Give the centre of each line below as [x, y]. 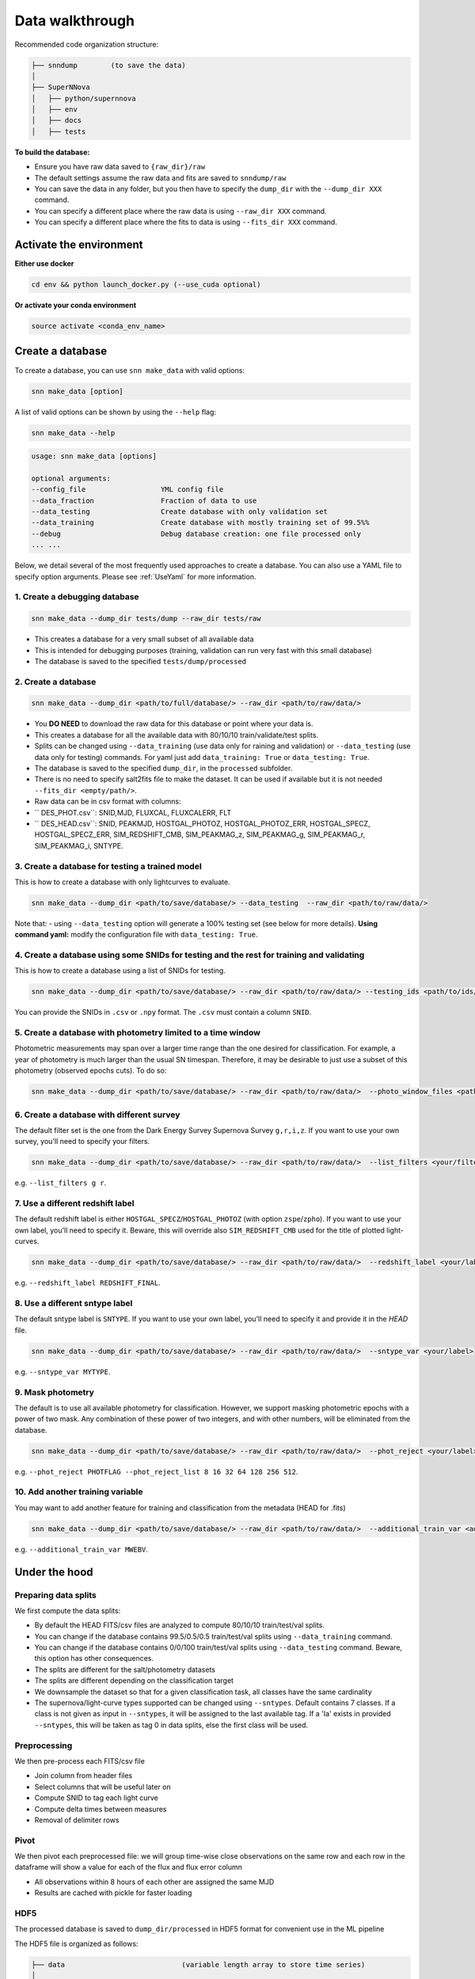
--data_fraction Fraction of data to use [144, 500]
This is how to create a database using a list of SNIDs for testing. [120, 971]
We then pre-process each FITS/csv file [80, 1761]
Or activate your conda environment [76, 306]
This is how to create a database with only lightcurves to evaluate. [122, 882]
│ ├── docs [57, 120]
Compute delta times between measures [101, 1809]
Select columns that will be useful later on [103, 1787]
